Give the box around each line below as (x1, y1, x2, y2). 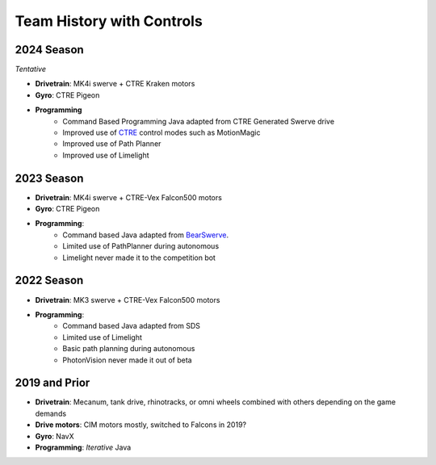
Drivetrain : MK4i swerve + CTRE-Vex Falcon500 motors (35, 192, 222, 202)
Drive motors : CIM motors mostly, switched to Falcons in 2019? (35, 420, 246, 429)
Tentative (15, 65, 46, 74)
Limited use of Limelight (62, 332, 143, 342)
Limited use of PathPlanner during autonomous (62, 241, 220, 251)
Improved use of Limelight (62, 150, 149, 160)
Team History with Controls (15, 12, 203, 30)
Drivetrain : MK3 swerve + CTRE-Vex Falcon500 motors (35, 295, 220, 304)
